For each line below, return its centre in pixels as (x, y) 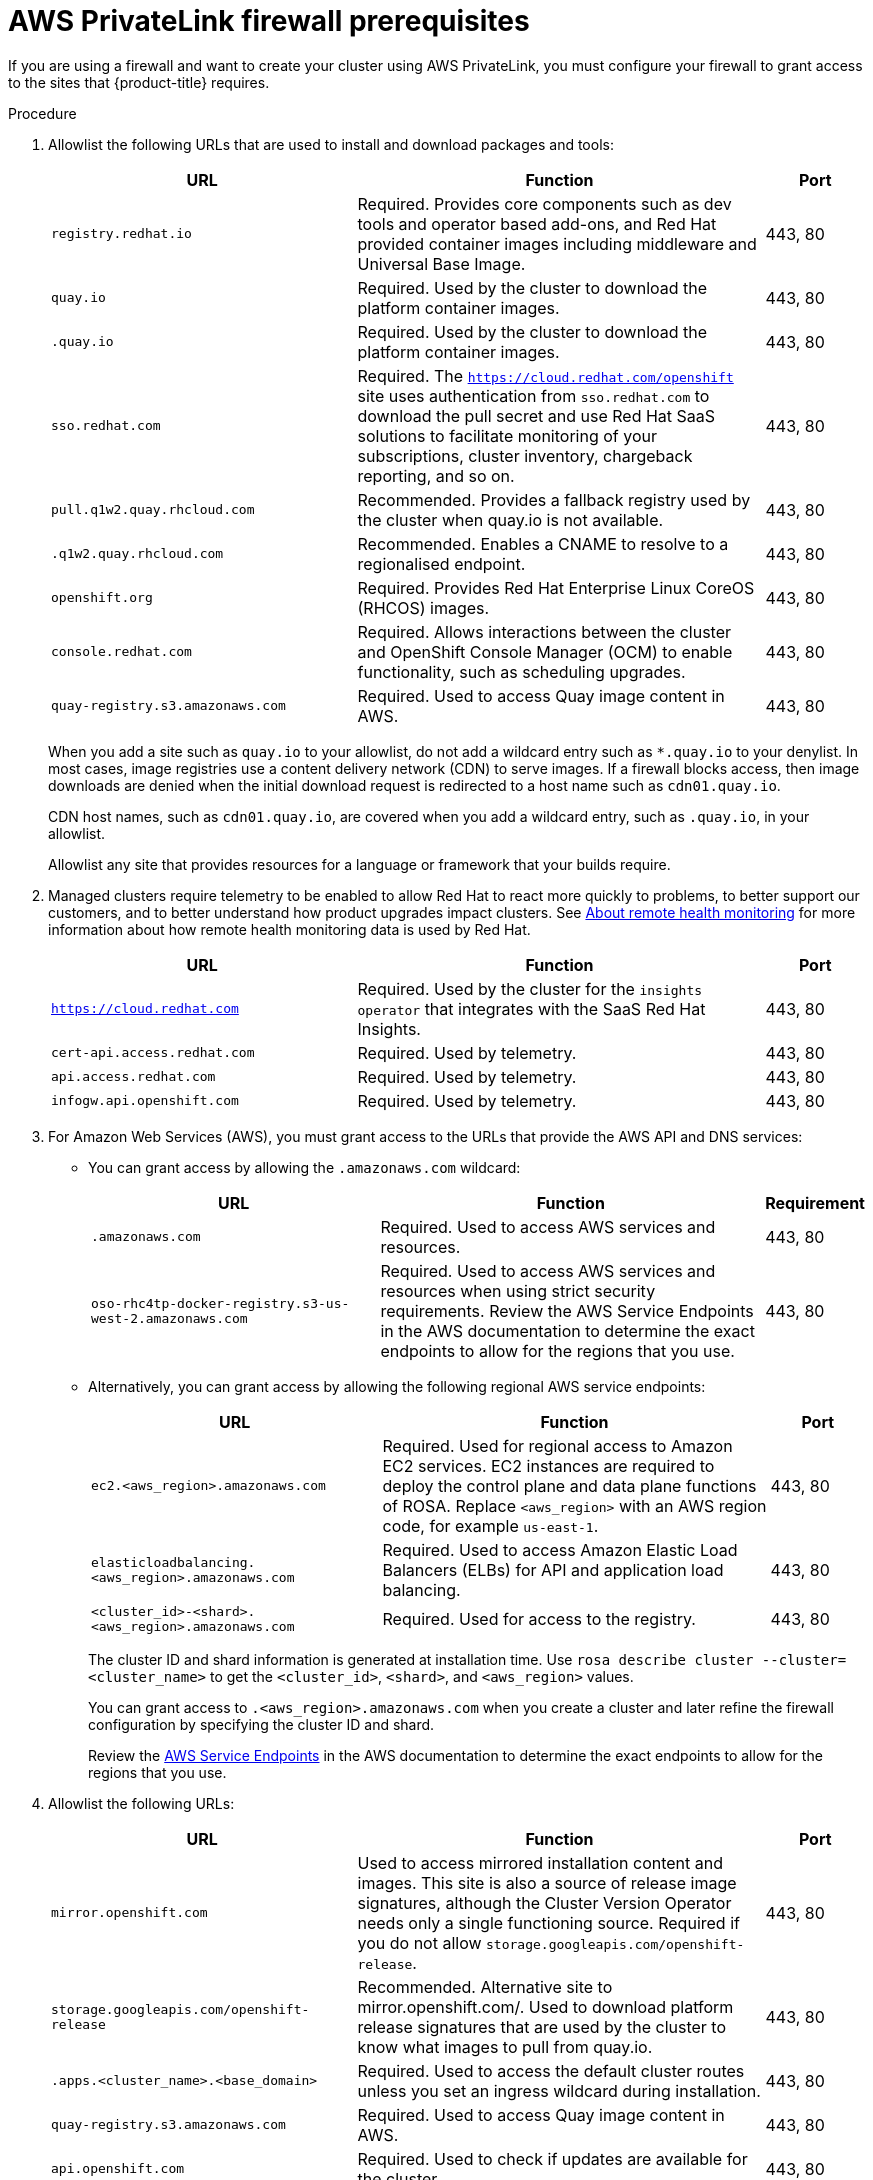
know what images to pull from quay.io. (505, 2046)
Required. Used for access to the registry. (539, 1618)
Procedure (42, 113)
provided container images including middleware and (557, 243)
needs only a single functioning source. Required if (548, 1922)
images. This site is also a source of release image (547, 1882)
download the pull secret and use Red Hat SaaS (536, 415)
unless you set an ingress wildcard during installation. (559, 2090)
